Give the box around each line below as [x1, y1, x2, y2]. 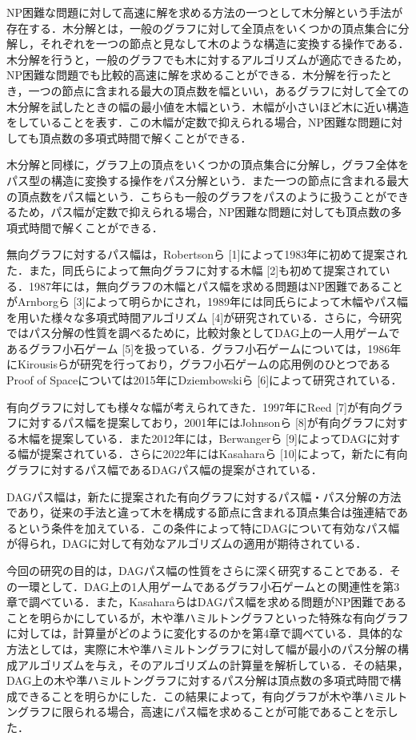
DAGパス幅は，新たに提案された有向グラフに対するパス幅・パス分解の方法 [6, 488, 402, 505]
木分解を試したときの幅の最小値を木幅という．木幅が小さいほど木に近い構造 [6, 98, 409, 115]
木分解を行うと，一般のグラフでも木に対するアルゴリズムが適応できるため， [6, 50, 409, 67]
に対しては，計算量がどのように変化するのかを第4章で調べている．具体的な [6, 625, 403, 641]
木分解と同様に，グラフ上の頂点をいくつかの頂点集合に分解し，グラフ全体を [6, 156, 410, 173]
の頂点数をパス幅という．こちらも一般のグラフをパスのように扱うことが [6, 187, 386, 204]
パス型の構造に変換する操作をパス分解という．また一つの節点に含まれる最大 [6, 171, 409, 188]
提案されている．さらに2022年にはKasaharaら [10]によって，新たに [39, 445, 386, 462]
